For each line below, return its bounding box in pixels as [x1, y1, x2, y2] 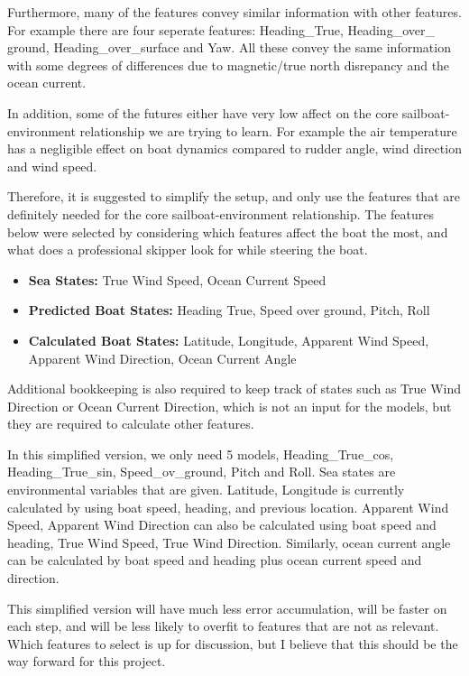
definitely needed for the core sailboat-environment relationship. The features [7, 204, 434, 223]
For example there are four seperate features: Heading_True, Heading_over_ [7, 20, 435, 39]
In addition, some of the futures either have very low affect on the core [7, 103, 399, 122]
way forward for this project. [7, 652, 166, 671]
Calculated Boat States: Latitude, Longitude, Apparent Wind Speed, [28, 330, 429, 349]
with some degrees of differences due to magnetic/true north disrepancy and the [7, 55, 450, 74]
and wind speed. [7, 156, 97, 175]
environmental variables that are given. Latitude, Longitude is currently [7, 480, 405, 499]
